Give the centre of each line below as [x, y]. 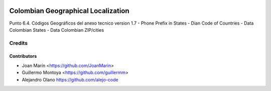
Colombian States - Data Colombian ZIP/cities [57, 30]
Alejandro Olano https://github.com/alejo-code [70, 79]
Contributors [23, 56]
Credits [18, 43]
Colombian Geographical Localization [70, 11]
